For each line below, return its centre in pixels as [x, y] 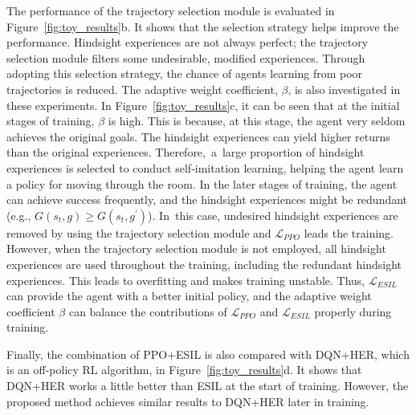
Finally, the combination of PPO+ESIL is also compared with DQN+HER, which [208, 354]
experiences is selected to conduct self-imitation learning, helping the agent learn [205, 167]
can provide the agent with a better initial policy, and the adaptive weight [189, 296]
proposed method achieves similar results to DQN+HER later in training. [188, 401]
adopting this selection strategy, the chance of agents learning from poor [185, 73]
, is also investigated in [344, 89]
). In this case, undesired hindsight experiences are [273, 215]
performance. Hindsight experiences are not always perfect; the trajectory [188, 42]
